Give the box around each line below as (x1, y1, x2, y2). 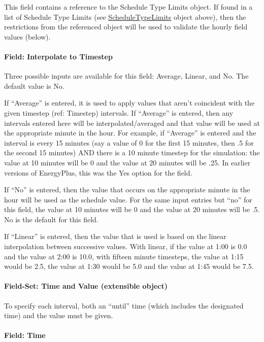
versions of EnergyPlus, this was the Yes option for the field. (4, 167, 192, 178)
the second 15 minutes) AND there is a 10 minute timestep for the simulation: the (4, 147, 260, 158)
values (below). (4, 31, 51, 42)
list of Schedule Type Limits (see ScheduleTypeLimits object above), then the (4, 11, 246, 22)
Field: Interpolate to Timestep (4, 51, 113, 61)
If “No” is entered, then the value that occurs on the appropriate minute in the (4, 184, 250, 195)
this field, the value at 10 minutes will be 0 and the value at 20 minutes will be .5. (4, 204, 260, 215)
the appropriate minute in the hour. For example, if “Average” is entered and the (4, 127, 256, 138)
